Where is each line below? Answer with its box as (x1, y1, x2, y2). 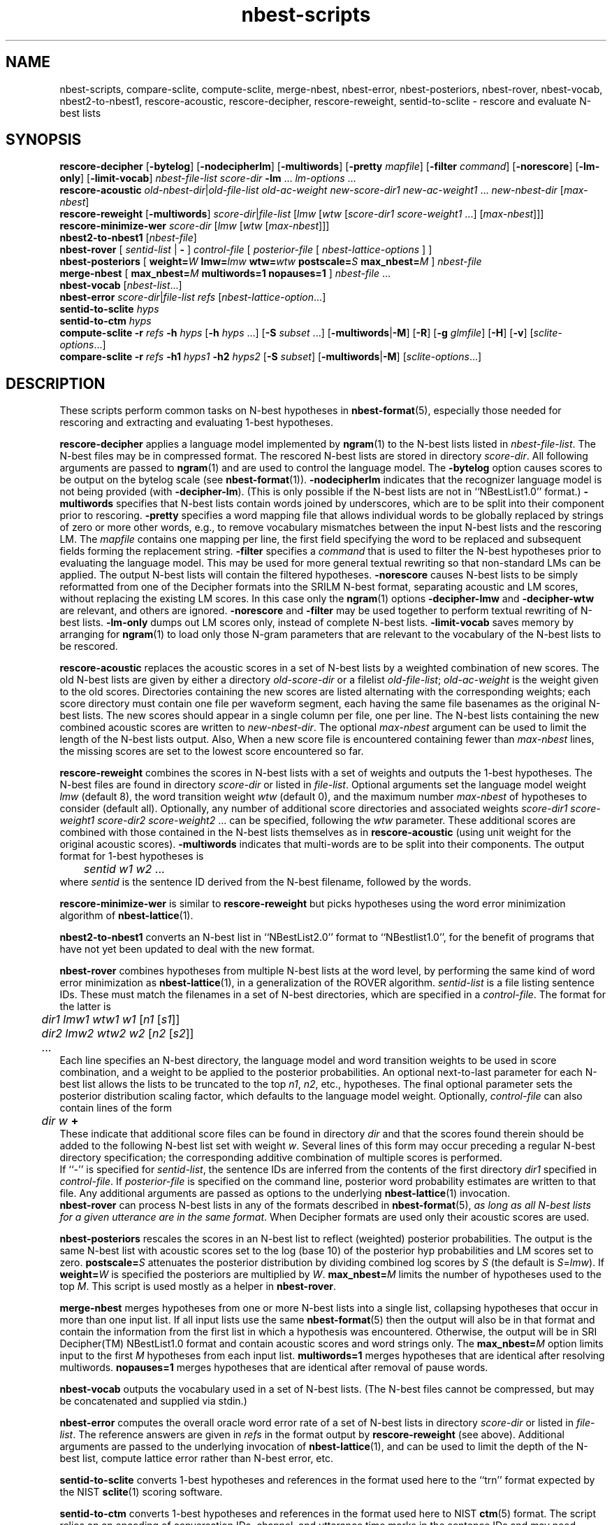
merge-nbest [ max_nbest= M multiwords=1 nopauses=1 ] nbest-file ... (59, 267, 391, 280)
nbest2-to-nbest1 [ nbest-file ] (59, 232, 197, 244)
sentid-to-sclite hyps (59, 303, 159, 315)
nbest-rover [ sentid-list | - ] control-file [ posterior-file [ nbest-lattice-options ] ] (59, 243, 432, 256)
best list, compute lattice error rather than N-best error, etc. (59, 1452, 334, 1465)
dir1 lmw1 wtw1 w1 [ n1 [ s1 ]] (41, 1012, 180, 1027)
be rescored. (59, 640, 118, 653)
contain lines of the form (59, 1102, 173, 1114)
